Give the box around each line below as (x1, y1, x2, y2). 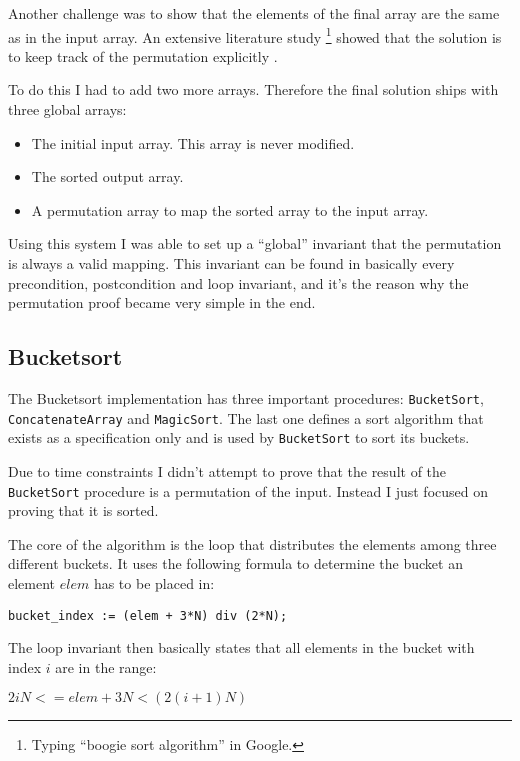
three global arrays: (8, 99, 127, 120)
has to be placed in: (93, 572, 215, 593)
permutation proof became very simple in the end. (8, 292, 316, 313)
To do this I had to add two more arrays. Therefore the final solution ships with (8, 79, 499, 100)
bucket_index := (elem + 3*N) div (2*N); (8, 608, 288, 623)
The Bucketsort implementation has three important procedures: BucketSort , (8, 387, 484, 408)
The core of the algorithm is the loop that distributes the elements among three (8, 533, 497, 554)
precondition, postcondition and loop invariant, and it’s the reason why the (8, 272, 469, 293)
